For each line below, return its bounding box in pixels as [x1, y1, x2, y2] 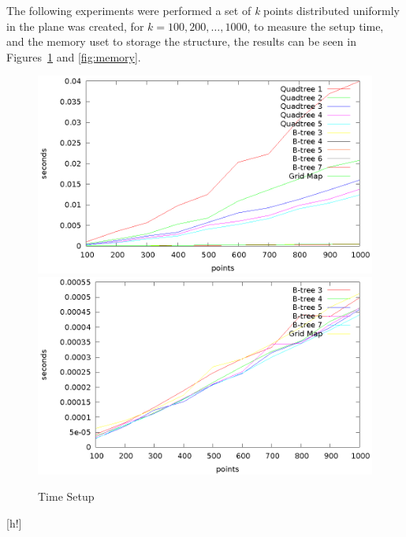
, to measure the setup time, [247, 17, 384, 34]
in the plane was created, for [6, 17, 144, 34]
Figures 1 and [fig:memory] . [6, 48, 141, 65]
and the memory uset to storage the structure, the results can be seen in [6, 33, 356, 50]
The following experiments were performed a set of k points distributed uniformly [6, 2, 400, 18]
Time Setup [38, 488, 95, 505]
